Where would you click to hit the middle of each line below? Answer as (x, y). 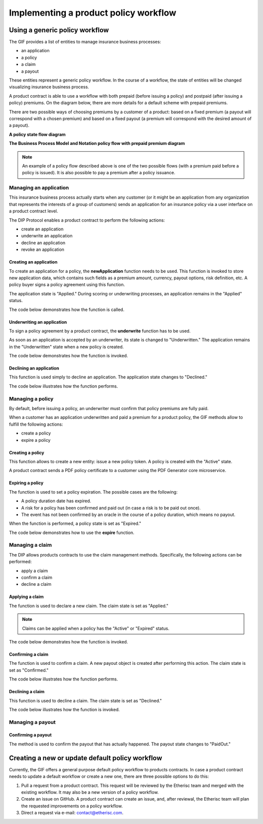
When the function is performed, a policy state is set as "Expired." (75, 524)
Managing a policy (31, 399)
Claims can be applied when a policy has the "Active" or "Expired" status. (96, 628)
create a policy (36, 433)
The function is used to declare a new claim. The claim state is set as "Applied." (89, 606)
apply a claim (35, 571)
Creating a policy (27, 453)
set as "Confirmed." (29, 670)
